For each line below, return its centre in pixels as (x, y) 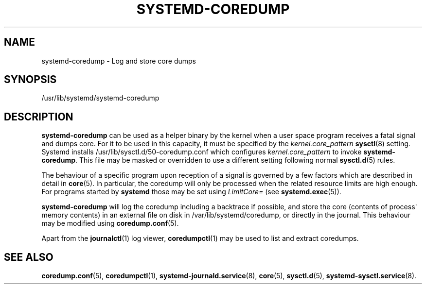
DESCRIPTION (39, 117)
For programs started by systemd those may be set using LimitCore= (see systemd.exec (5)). (191, 192)
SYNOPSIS (30, 80)
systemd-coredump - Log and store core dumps (119, 61)
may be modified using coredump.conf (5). (110, 223)
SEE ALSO (29, 257)
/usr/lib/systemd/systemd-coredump (100, 98)
